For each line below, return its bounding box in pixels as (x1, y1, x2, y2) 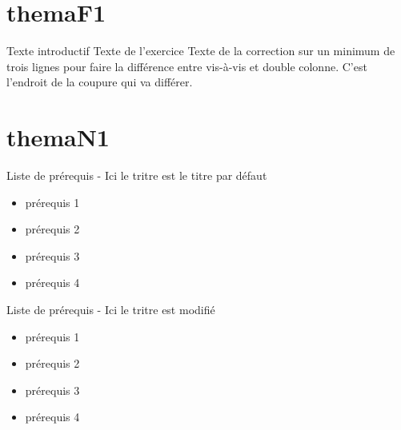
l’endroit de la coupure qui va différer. (6, 74, 193, 90)
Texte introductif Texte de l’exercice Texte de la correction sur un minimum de (6, 42, 395, 59)
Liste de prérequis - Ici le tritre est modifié (6, 301, 215, 317)
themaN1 (6, 121, 110, 153)
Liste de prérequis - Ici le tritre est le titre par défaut (6, 167, 267, 184)
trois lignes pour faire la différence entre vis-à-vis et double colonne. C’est (6, 58, 367, 74)
